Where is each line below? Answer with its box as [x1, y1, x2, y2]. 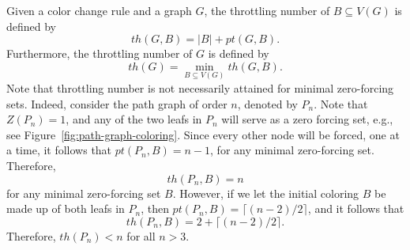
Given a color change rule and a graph [6, 2, 192, 18]
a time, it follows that [6, 142, 112, 158]
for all [126, 227, 156, 244]
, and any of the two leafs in [66, 111, 202, 127]
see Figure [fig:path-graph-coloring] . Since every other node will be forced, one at [6, 126, 400, 142]
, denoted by [237, 95, 298, 112]
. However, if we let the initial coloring [172, 184, 359, 201]
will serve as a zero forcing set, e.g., [221, 111, 393, 127]
